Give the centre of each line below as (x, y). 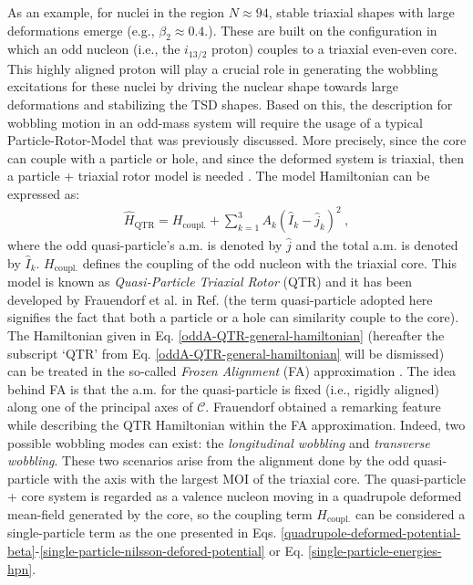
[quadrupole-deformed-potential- (371, 533)
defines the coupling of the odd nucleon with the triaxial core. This (269, 262)
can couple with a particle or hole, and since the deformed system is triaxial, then (236, 157)
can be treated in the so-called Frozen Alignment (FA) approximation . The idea (232, 371)
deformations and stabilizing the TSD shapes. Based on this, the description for (230, 104)
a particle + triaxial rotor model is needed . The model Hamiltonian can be (219, 176)
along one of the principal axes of (100, 407)
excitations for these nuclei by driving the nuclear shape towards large (203, 86)
